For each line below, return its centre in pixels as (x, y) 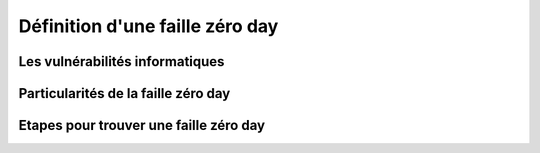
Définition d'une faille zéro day (148, 26)
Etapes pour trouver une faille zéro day (141, 125)
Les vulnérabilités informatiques (121, 61)
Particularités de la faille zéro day (124, 93)
